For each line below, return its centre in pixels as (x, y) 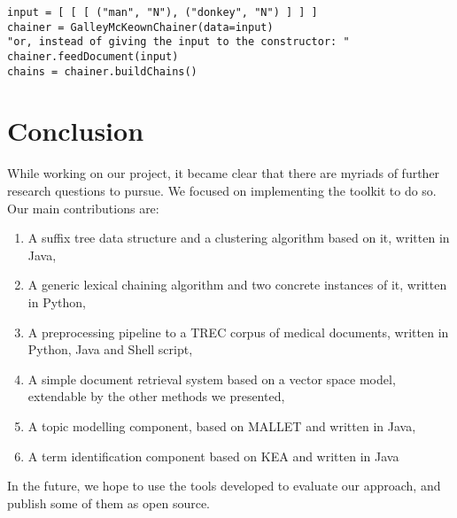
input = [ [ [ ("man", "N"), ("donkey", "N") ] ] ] (163, 12)
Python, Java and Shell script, (110, 349)
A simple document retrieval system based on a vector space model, (212, 379)
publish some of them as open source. (108, 503)
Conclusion (76, 131)
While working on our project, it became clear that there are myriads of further (224, 173)
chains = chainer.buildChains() (102, 71)
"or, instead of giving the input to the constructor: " (178, 42)
